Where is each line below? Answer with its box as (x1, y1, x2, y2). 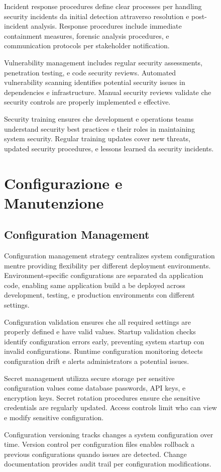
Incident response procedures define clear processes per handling (4, 1, 202, 11)
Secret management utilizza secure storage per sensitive (4, 372, 175, 383)
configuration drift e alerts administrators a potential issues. (4, 356, 189, 366)
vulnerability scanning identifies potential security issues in (4, 77, 185, 87)
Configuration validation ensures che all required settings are (4, 316, 191, 327)
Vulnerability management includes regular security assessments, (4, 57, 203, 67)
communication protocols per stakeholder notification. (4, 40, 170, 51)
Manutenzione (4, 192, 104, 213)
